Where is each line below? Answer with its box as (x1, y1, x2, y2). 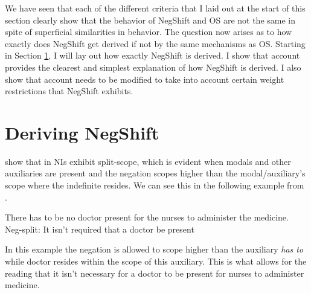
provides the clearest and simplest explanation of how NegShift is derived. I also (5, 60, 301, 73)
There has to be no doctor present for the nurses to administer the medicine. (5, 211, 289, 224)
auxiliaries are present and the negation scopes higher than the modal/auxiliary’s (5, 167, 306, 179)
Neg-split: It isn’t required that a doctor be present (5, 222, 194, 235)
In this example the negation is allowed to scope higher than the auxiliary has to (5, 243, 304, 256)
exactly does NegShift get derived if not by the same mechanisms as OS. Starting (5, 37, 306, 50)
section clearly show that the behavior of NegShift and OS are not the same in (5, 13, 296, 26)
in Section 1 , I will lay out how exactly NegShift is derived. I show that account (5, 49, 300, 62)
